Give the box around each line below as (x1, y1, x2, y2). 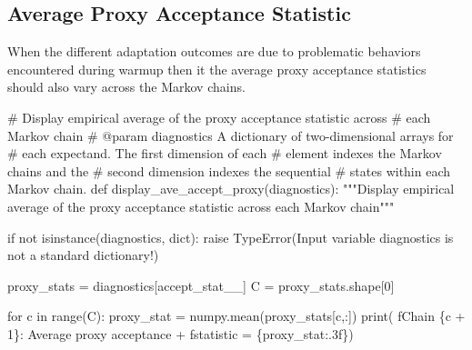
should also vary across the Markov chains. (7, 77, 246, 96)
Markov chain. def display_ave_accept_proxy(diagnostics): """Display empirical (7, 179, 455, 198)
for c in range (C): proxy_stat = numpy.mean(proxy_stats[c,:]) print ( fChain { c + (7, 306, 466, 325)
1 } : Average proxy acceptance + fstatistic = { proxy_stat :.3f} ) (7, 324, 354, 343)
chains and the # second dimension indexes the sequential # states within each (7, 161, 451, 180)
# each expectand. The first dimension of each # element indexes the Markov (7, 144, 442, 163)
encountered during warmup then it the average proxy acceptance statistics (7, 59, 427, 78)
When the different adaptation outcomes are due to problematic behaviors (7, 42, 421, 61)
